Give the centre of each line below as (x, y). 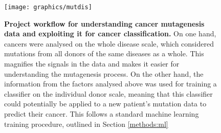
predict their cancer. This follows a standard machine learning (102, 114)
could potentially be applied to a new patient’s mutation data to (105, 104)
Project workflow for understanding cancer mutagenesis (104, 23)
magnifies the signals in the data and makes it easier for (92, 64)
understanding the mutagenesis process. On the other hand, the (104, 73)
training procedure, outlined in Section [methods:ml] (86, 124)
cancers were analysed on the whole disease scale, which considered (109, 43)
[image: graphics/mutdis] (48, 7)
